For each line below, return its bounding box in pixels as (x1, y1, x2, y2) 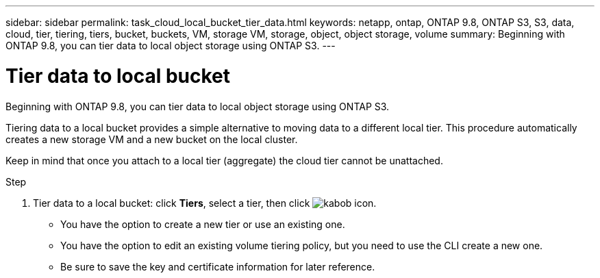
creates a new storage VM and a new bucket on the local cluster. (5, 133, 298, 145)
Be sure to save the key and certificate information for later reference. (60, 260, 375, 273)
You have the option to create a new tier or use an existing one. (60, 218, 345, 230)
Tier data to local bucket (5, 64, 231, 88)
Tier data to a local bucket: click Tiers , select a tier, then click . (33, 197, 377, 209)
